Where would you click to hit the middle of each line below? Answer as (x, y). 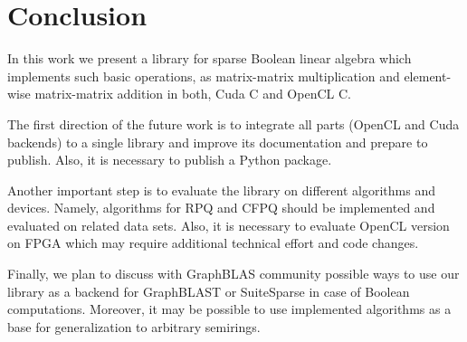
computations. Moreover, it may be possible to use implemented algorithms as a (229, 309)
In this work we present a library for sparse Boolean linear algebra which (210, 58)
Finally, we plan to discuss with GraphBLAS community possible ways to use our (233, 274)
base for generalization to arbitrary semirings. (134, 326)
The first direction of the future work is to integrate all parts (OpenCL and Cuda (233, 123)
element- (428, 76)
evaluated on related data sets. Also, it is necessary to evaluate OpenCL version (229, 225)
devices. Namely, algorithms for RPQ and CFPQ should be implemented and (221, 208)
